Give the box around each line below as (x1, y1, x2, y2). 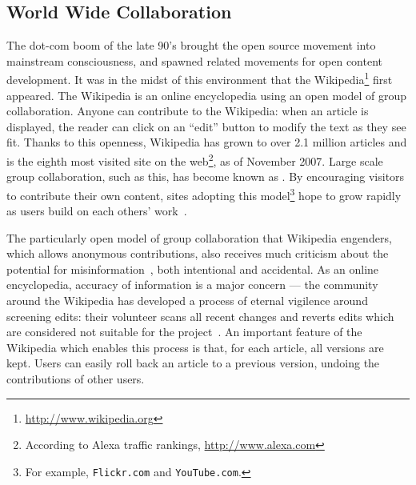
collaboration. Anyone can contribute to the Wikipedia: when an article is (6, 102, 369, 119)
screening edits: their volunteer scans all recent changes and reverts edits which (6, 307, 394, 324)
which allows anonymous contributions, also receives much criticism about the (6, 245, 389, 262)
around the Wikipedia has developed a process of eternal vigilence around (6, 292, 368, 309)
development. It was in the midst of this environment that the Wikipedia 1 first (6, 69, 393, 88)
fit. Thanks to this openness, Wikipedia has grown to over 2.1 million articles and (6, 134, 407, 150)
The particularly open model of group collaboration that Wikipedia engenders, (6, 229, 392, 246)
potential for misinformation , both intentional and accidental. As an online (6, 260, 379, 277)
